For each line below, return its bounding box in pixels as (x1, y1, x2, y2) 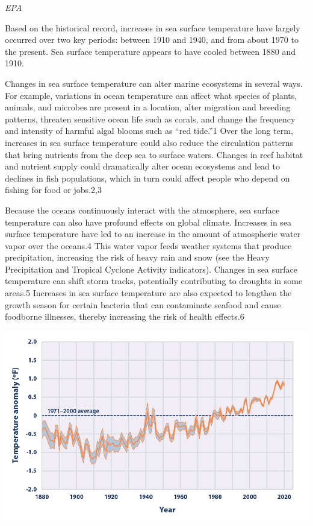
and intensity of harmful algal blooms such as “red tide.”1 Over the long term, (5, 124, 293, 137)
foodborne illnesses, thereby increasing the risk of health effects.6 (5, 310, 244, 323)
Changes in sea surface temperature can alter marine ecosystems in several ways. (5, 77, 303, 89)
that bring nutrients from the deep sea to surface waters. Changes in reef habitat (5, 148, 303, 160)
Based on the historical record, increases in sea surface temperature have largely (5, 21, 300, 34)
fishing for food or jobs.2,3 (5, 183, 102, 196)
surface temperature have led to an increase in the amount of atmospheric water (5, 227, 301, 240)
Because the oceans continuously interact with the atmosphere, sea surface (5, 203, 280, 216)
